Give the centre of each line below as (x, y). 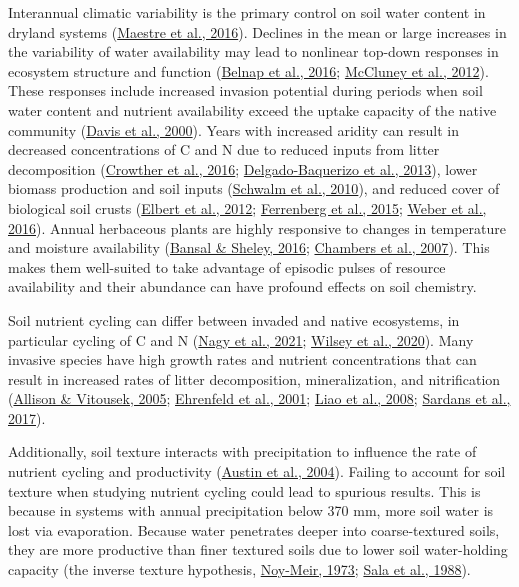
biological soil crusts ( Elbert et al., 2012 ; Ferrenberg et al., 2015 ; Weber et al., (247, 207)
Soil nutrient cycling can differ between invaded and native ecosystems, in (234, 319)
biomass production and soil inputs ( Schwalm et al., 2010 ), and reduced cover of (254, 188)
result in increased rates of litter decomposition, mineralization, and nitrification (254, 378)
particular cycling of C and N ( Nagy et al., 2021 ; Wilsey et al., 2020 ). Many (241, 339)
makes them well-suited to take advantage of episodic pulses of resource (227, 266)
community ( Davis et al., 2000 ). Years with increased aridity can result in (234, 129)
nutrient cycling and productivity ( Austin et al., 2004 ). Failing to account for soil (257, 471)
